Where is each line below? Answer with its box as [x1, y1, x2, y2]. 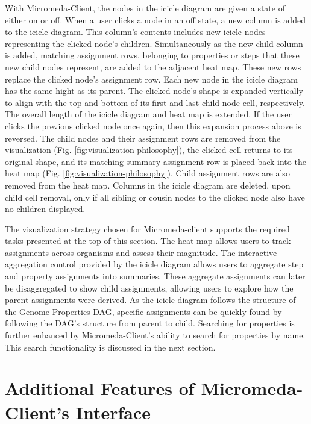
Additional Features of [5, 376, 195, 401]
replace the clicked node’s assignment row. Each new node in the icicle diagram [5, 72, 298, 85]
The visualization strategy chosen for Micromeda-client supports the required [5, 222, 290, 235]
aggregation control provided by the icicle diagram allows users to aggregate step [5, 258, 304, 270]
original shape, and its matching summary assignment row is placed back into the [5, 155, 306, 167]
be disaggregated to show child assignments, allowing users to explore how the [5, 281, 294, 294]
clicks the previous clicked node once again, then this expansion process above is [5, 119, 301, 132]
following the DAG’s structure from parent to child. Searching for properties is [5, 317, 295, 329]
